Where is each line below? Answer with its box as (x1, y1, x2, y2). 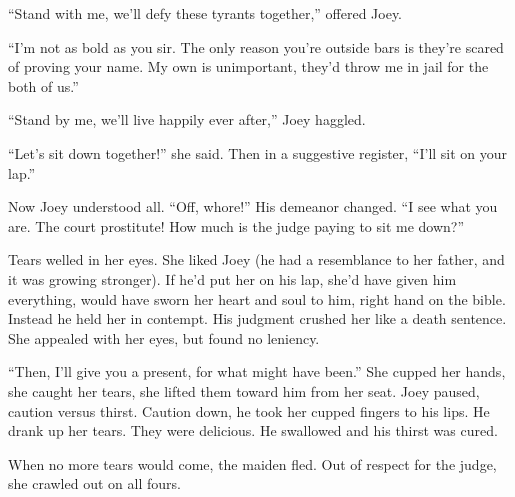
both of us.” (8, 75, 79, 96)
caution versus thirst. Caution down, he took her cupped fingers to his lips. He (8, 400, 490, 421)
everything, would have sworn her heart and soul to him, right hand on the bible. (8, 288, 506, 309)
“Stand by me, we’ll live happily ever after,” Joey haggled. (8, 109, 366, 130)
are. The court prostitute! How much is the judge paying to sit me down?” (8, 215, 465, 236)
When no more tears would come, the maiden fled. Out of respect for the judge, (8, 453, 497, 474)
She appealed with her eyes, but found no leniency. (8, 327, 320, 348)
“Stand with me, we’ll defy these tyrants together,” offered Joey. (8, 3, 403, 23)
